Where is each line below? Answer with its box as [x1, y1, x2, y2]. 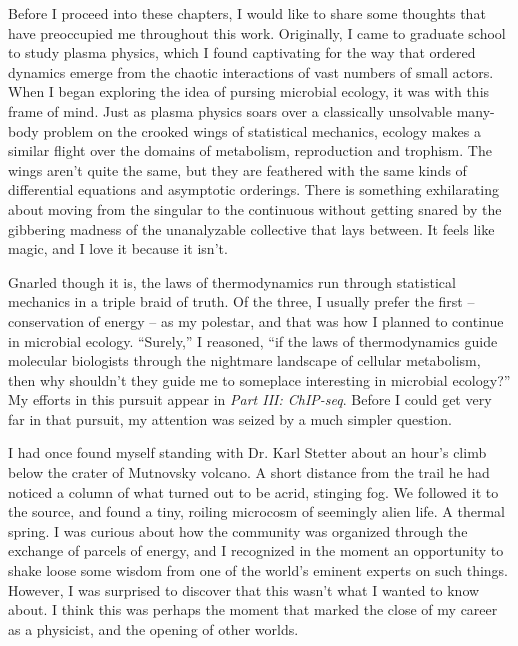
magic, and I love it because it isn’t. [8, 238, 228, 259]
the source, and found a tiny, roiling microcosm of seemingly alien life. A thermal [8, 501, 506, 522]
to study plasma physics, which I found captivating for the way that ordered [8, 42, 476, 63]
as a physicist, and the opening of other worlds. [8, 618, 299, 639]
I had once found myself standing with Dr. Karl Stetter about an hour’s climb [8, 442, 487, 463]
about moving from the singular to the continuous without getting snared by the [8, 198, 502, 219]
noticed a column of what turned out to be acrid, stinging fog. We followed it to [8, 481, 499, 502]
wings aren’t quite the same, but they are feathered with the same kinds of [8, 159, 467, 180]
